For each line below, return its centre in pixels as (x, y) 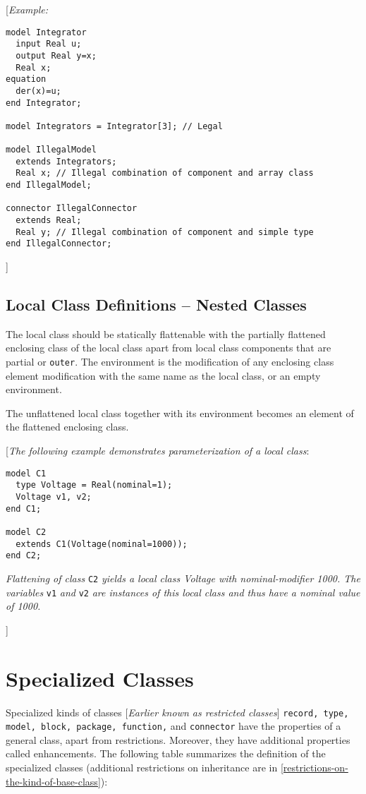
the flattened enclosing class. (67, 427)
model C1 (26, 473)
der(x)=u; (38, 91)
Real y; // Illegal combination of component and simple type (165, 232)
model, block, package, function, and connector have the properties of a (173, 726)
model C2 (26, 532)
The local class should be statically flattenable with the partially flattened (166, 333)
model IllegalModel (51, 150)
